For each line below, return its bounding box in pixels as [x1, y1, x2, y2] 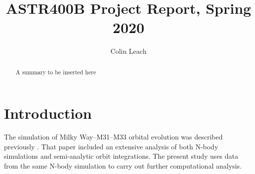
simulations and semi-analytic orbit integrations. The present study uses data [4, 151, 239, 161]
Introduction [4, 103, 92, 123]
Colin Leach [110, 46, 147, 56]
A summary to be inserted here [15, 68, 96, 76]
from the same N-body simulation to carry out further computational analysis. [4, 161, 242, 171]
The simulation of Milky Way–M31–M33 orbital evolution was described [4, 132, 223, 142]
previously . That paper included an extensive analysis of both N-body [4, 141, 218, 151]
